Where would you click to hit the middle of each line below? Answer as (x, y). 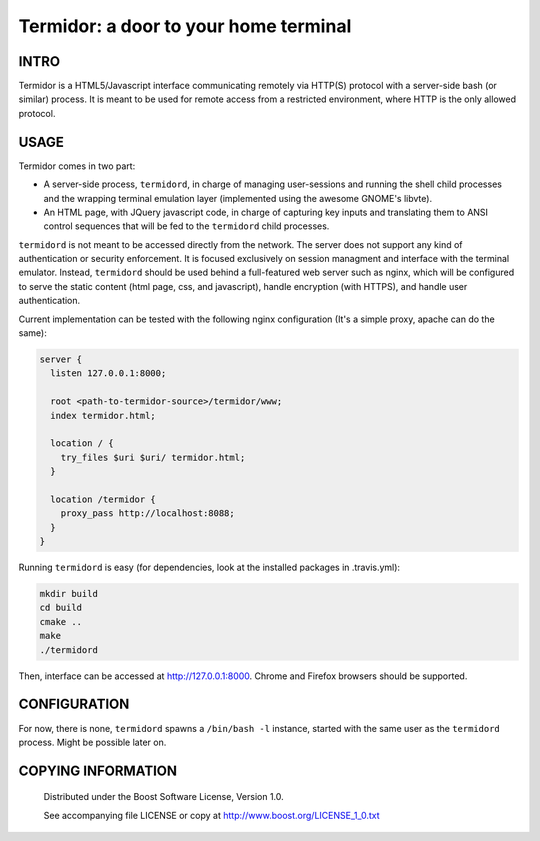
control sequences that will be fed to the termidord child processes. (186, 226)
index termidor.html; (103, 415)
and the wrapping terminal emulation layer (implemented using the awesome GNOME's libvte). (238, 198)
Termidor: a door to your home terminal (185, 26)
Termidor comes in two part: (77, 166)
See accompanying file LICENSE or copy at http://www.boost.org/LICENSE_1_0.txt (211, 815)
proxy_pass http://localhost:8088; (147, 513)
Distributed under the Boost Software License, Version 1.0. (163, 797)
